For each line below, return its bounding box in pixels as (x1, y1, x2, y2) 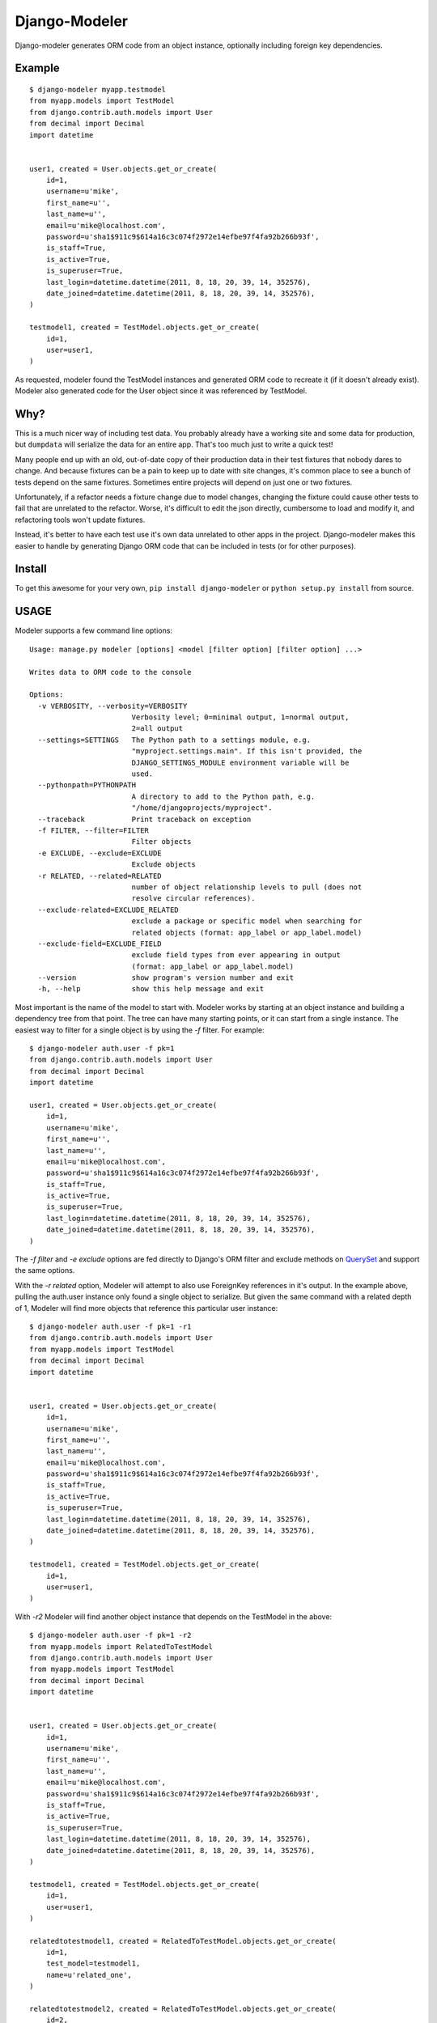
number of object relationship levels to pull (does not (131, 882, 363, 892)
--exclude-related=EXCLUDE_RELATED (37, 905, 180, 914)
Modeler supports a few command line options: (15, 626, 173, 635)
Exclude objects (131, 860, 196, 869)
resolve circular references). (131, 894, 256, 903)
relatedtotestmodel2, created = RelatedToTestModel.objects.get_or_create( (29, 2004, 337, 2014)
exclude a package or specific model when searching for (131, 917, 363, 926)
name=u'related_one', (45, 1970, 133, 1979)
